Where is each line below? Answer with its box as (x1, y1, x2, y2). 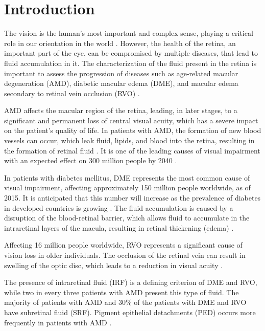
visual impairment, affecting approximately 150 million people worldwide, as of (4, 182, 251, 193)
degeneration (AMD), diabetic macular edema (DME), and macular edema (4, 78, 238, 89)
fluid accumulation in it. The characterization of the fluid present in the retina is (4, 57, 257, 68)
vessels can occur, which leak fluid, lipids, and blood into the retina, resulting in (4, 135, 255, 146)
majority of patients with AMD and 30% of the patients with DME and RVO (4, 297, 247, 307)
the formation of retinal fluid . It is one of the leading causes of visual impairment (4, 145, 260, 156)
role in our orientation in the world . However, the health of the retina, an (4, 37, 236, 48)
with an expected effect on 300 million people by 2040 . (4, 155, 177, 166)
